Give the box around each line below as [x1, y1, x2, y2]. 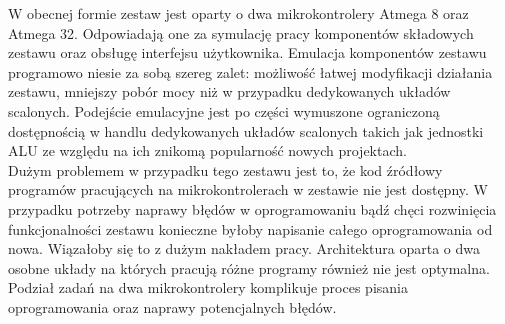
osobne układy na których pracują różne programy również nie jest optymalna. [8, 257, 490, 278]
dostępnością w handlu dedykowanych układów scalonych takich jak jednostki [8, 120, 484, 141]
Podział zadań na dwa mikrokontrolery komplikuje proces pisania [8, 277, 408, 298]
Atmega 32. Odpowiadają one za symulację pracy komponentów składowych [8, 22, 474, 43]
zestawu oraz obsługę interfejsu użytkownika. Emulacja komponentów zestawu [8, 42, 487, 63]
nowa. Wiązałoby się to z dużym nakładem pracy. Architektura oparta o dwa [8, 238, 481, 259]
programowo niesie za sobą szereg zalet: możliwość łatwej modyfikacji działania [8, 61, 493, 82]
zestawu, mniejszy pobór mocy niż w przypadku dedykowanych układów [8, 81, 451, 102]
